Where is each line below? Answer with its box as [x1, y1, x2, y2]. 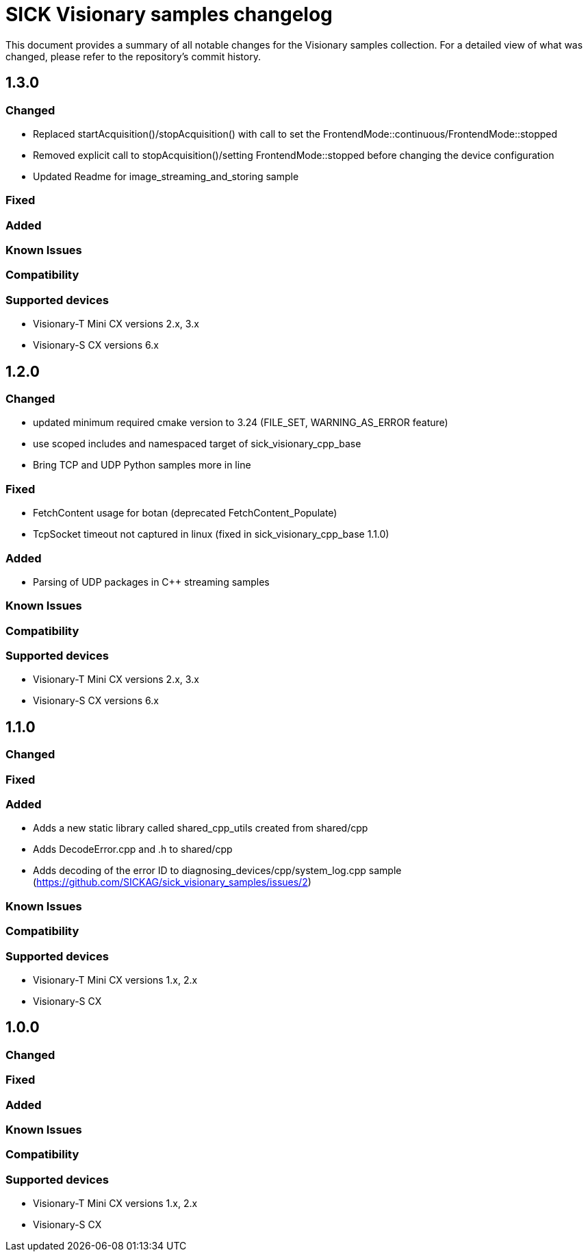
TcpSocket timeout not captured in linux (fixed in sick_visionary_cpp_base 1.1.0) [33, 528, 389, 540]
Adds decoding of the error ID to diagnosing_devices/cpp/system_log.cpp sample [33, 864, 402, 877]
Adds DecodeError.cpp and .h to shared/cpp [33, 843, 233, 856]
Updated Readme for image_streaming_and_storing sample [33, 170, 299, 182]
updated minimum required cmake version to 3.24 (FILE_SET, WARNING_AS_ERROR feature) [33, 416, 448, 429]
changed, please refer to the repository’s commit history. [5, 50, 261, 62]
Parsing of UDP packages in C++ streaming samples [33, 575, 270, 588]
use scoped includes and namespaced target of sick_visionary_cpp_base [33, 438, 361, 450]
